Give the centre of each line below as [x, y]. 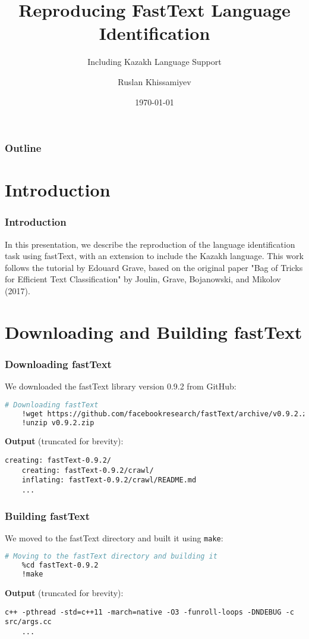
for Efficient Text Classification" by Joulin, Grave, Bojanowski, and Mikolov [143, 279]
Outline [23, 148]
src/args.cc [28, 622]
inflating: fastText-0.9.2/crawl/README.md [109, 480]
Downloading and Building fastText [154, 331]
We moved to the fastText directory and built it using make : [114, 537]
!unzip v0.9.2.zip [58, 423]
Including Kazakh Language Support [154, 62]
